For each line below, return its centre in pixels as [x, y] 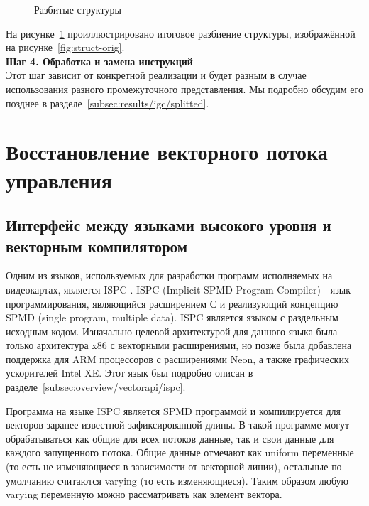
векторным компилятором [97, 246]
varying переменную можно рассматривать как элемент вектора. [144, 494]
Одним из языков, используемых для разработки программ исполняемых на [169, 275]
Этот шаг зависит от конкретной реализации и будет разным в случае [156, 75]
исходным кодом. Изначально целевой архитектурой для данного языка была [172, 331]
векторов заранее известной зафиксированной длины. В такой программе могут [178, 425]
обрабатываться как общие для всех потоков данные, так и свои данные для [170, 438]
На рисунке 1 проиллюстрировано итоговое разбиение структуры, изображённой [181, 33]
